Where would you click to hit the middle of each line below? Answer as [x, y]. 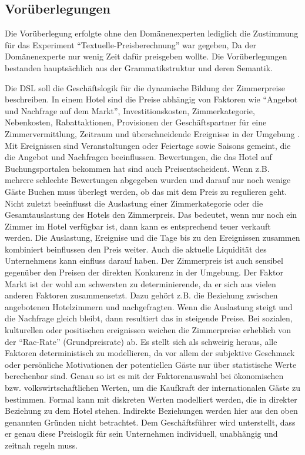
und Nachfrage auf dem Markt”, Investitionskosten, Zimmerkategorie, [130, 110]
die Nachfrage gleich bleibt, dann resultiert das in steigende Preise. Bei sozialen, [149, 318]
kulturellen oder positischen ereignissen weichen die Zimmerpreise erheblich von [148, 330]
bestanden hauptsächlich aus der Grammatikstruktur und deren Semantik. [139, 67]
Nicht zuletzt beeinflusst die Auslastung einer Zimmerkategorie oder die [134, 203]
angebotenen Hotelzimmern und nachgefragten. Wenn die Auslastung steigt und [149, 306]
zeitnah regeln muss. [41, 445]
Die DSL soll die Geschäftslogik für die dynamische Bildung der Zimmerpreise [145, 87]
